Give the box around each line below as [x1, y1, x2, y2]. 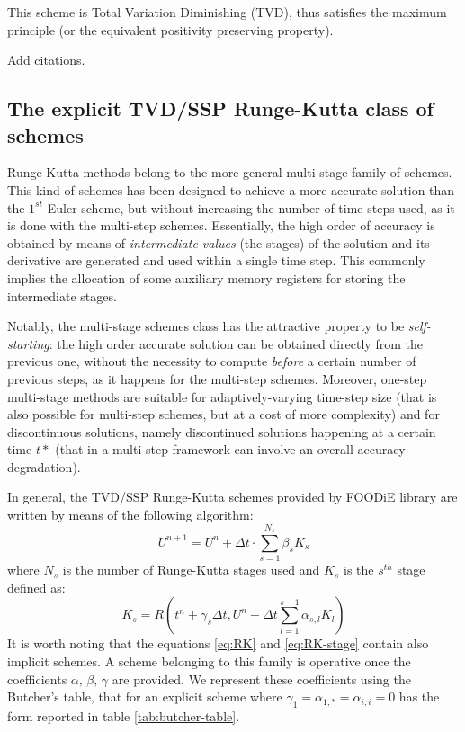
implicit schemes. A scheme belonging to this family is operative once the [7, 651, 411, 670]
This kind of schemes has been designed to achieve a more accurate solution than [7, 180, 455, 199]
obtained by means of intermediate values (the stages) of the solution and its [7, 233, 430, 252]
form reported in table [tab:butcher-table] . [7, 706, 240, 725]
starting [7, 334, 49, 353]
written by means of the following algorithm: [7, 505, 254, 524]
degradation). [7, 457, 81, 476]
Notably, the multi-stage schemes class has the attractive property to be [7, 317, 405, 335]
